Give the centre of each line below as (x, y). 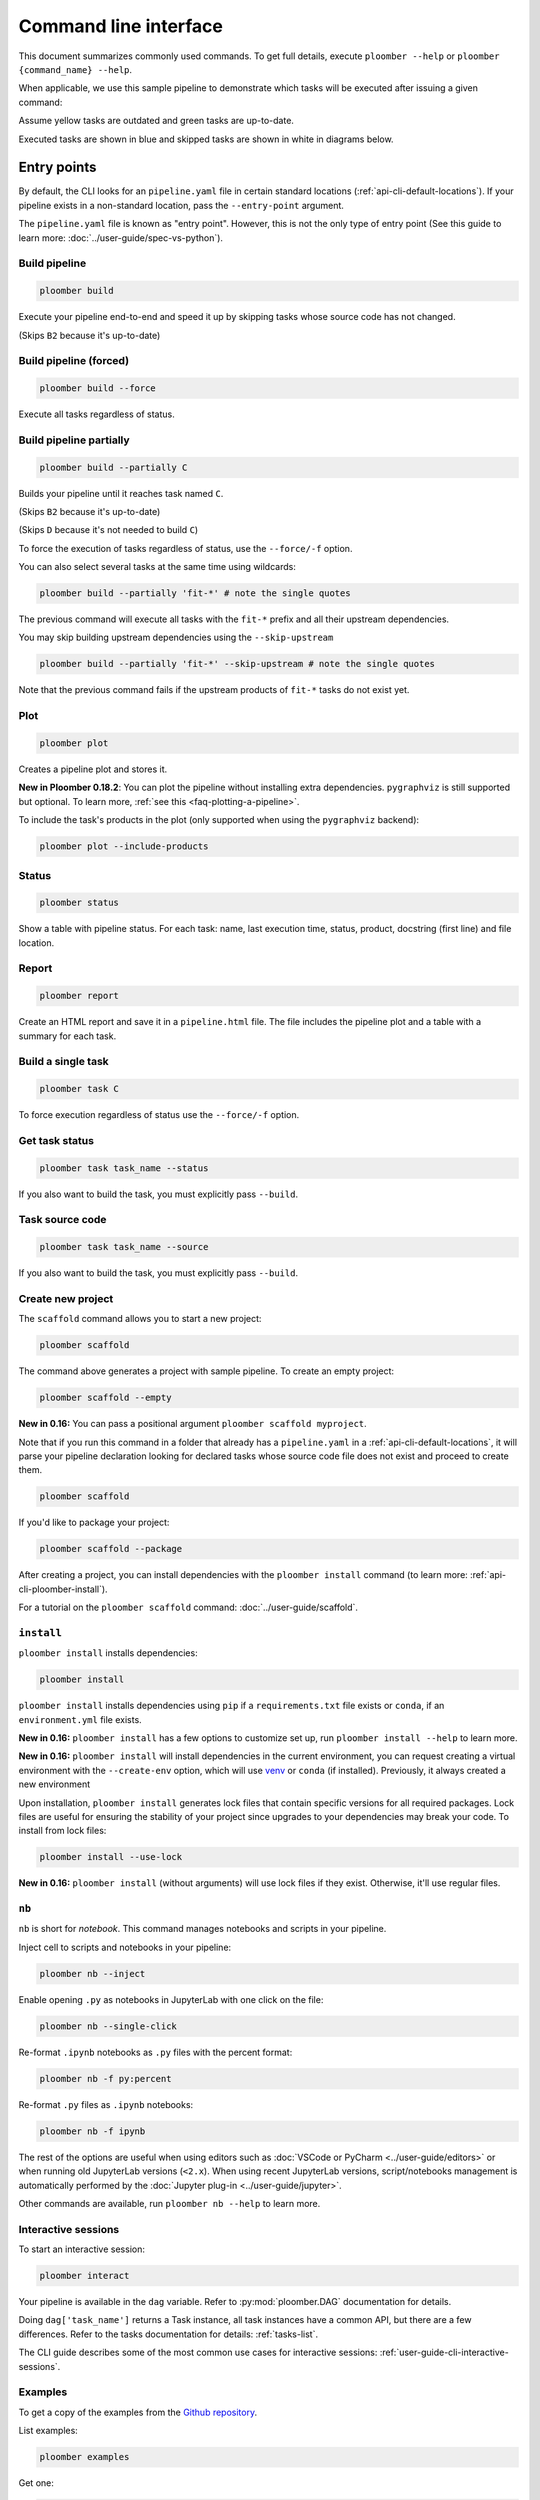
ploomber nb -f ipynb (92, 2131)
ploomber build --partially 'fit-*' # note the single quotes (195, 593)
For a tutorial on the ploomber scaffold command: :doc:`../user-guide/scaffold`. (188, 1607)
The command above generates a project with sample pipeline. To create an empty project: (206, 1371)
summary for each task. (67, 1036)
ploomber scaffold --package (111, 1549)
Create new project (66, 1298)
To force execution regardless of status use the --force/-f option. (159, 1115)
